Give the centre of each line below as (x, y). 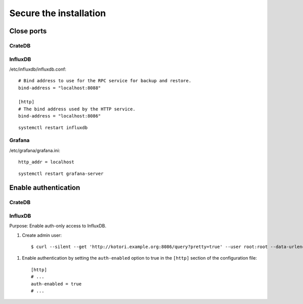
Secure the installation (58, 13)
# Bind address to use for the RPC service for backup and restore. (105, 81)
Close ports (28, 31)
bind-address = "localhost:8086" (60, 116)
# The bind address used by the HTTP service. (77, 109)
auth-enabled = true (56, 284)
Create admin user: (42, 235)
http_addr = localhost (46, 162)
